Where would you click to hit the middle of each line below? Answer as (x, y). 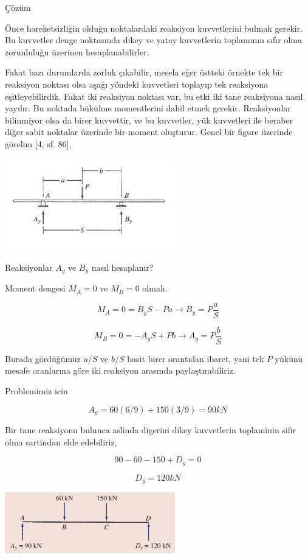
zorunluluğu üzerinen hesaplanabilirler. (77, 51)
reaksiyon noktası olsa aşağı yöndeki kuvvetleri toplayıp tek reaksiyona (137, 84)
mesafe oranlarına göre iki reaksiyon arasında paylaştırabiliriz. (120, 370)
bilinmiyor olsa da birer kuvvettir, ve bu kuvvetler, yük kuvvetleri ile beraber (149, 120)
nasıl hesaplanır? (122, 267)
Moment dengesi (35, 288)
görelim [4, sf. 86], (38, 143)
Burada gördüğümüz (43, 358)
